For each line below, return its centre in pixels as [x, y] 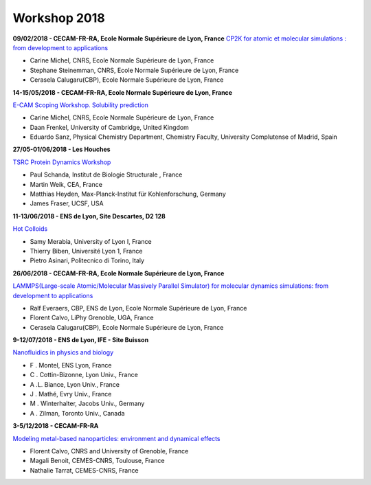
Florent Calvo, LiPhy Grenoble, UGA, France [92, 318]
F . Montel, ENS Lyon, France [71, 365]
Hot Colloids [30, 229]
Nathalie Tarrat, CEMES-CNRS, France [84, 470]
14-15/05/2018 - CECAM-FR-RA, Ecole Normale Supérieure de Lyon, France [123, 92]
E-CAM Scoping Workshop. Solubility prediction [81, 105]
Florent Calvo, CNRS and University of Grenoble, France [109, 451]
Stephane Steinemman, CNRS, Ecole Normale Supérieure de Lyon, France [134, 70]
